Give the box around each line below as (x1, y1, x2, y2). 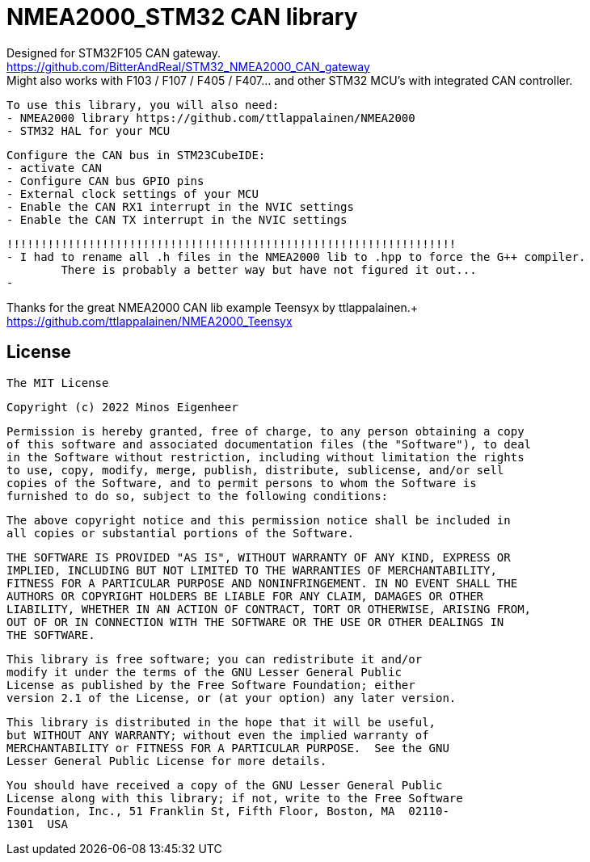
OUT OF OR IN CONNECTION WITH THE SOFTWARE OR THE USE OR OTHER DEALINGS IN (6, 615, 504, 629)
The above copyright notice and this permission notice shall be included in (6, 513, 511, 527)
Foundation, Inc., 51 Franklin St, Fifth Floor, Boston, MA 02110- (6, 804, 449, 818)
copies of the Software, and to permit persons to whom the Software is (6, 476, 477, 490)
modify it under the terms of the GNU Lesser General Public (6, 665, 402, 679)
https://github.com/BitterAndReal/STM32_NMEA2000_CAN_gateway (6, 59, 370, 74)
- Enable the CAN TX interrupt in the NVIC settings (6, 212, 348, 226)
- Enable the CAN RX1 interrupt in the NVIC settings (6, 200, 354, 213)
